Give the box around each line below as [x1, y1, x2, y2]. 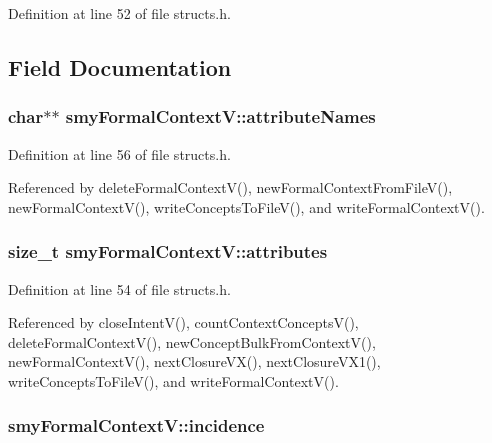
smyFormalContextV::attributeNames [65, 104, 376, 129]
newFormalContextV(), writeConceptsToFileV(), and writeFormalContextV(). [8, 196, 485, 217]
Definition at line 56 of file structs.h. [8, 143, 231, 164]
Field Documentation [8, 51, 232, 82]
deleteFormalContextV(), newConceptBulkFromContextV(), [8, 331, 376, 352]
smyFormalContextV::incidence [8, 413, 265, 438]
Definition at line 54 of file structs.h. [8, 278, 231, 299]
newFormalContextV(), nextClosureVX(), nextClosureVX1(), [8, 351, 381, 372]
